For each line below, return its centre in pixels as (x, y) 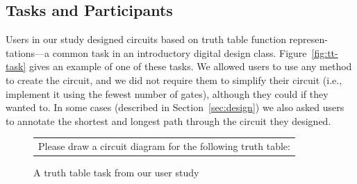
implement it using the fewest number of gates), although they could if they (167, 93)
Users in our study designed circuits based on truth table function (146, 39)
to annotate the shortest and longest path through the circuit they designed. (168, 120)
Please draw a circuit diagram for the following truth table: (164, 146)
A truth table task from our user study (116, 173)
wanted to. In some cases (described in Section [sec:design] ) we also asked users (175, 107)
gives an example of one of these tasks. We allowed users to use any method (190, 66)
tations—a (28, 52)
